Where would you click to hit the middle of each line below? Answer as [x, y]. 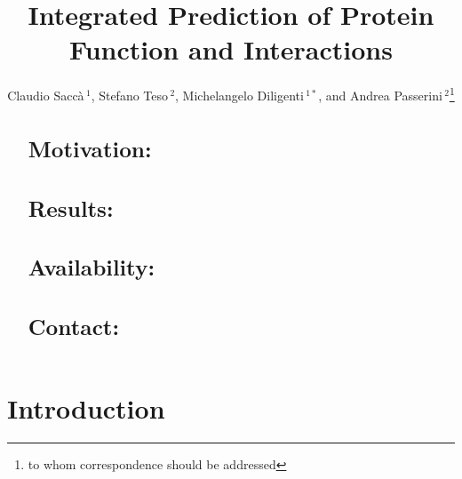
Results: [71, 208]
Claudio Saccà [46, 95]
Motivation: [90, 148]
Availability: [92, 267]
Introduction [86, 408]
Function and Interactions [231, 49]
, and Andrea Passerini [380, 95]
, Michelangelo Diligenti [239, 95]
